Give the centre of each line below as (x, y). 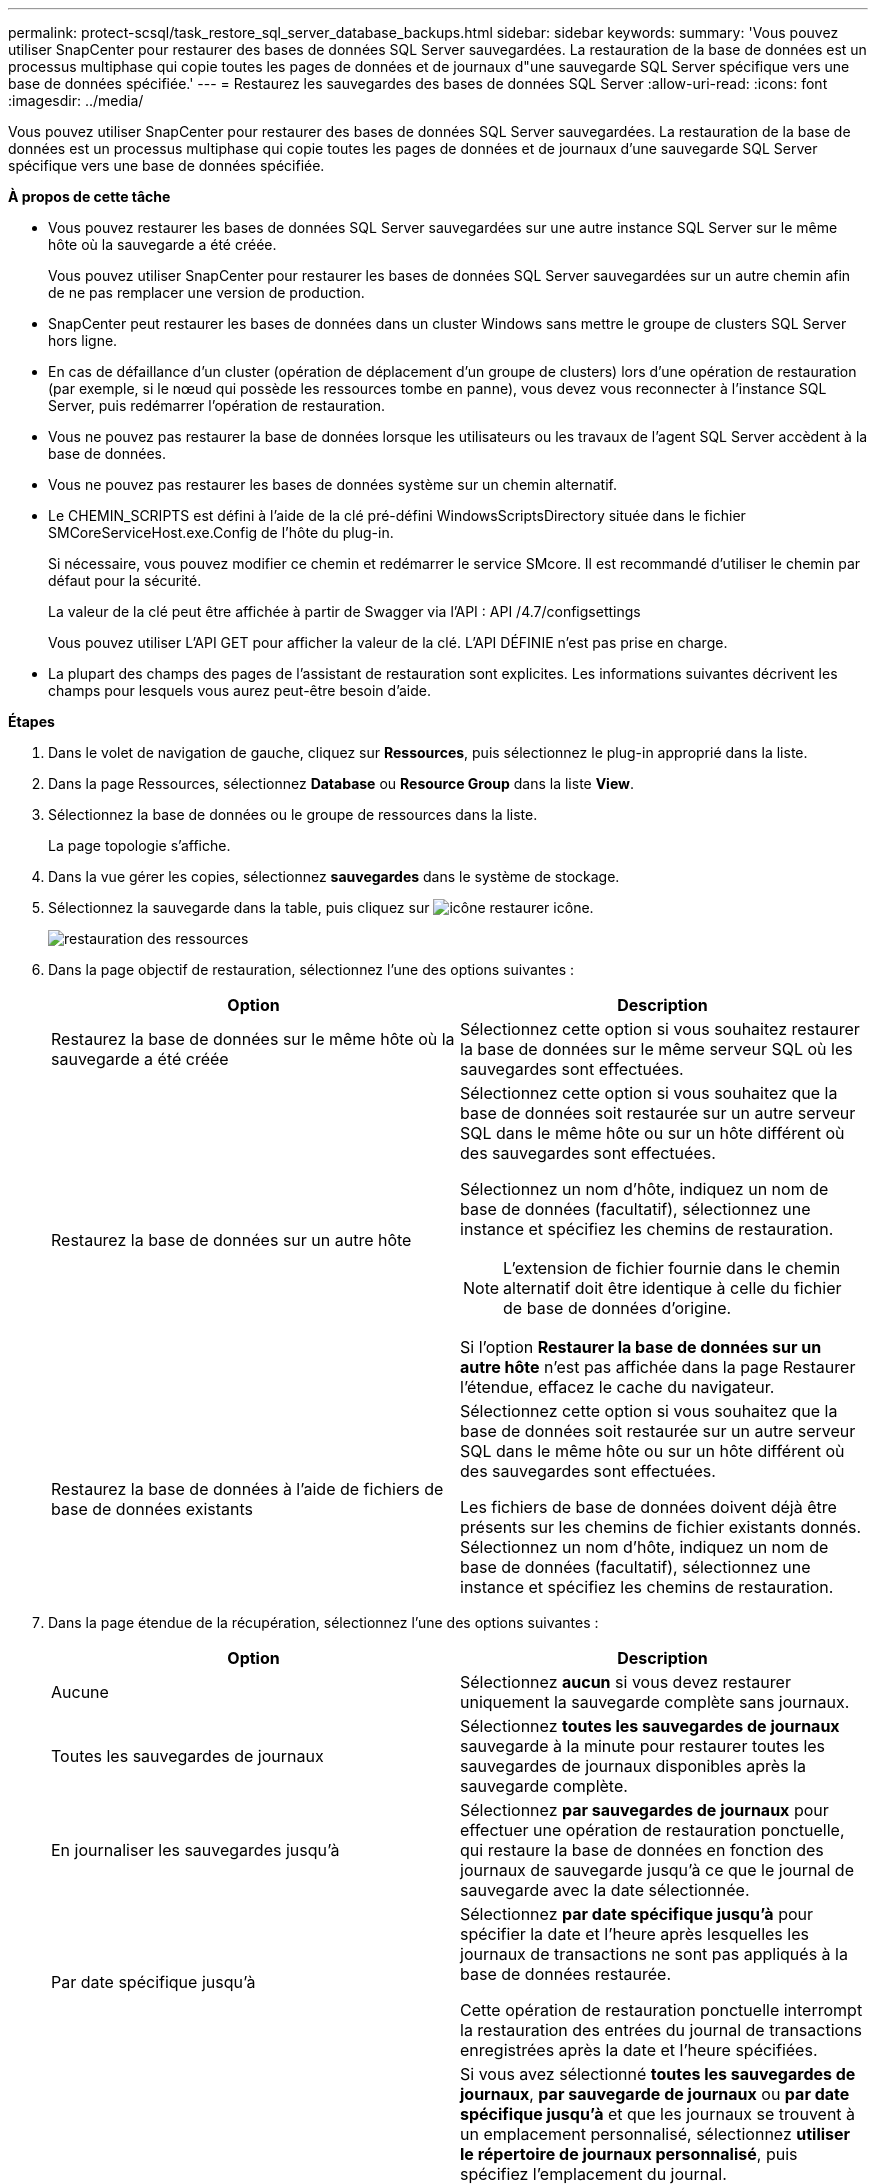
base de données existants (152, 1509)
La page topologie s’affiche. (139, 845)
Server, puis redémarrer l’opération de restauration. (217, 405)
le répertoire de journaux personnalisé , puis (629, 2154)
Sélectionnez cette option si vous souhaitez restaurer (660, 1029)
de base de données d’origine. (617, 1308)
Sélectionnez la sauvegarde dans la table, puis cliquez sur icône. (321, 907)
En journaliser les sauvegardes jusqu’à (195, 1850)
